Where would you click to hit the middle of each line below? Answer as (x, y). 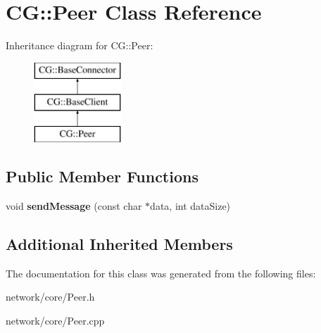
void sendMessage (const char (74, 205)
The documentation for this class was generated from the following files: (161, 273)
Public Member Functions (102, 176)
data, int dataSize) (190, 205)
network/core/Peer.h (50, 297)
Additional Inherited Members (119, 243)
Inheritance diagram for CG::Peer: (80, 45)
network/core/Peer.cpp (55, 320)
